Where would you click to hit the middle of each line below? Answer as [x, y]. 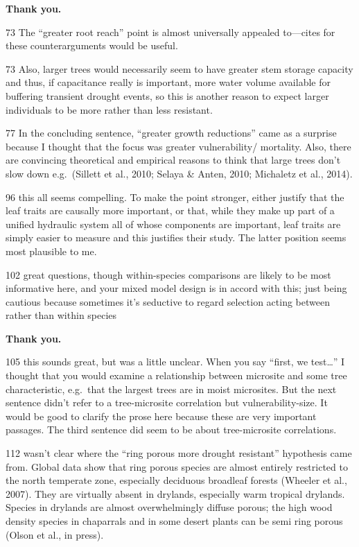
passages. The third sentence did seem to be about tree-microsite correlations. [171, 429]
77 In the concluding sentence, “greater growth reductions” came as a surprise [171, 133]
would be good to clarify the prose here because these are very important [161, 416]
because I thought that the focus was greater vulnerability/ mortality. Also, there [178, 146]
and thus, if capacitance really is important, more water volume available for [168, 82]
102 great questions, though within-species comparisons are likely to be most [168, 274]
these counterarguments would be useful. [92, 45]
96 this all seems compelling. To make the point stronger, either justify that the [175, 197]
